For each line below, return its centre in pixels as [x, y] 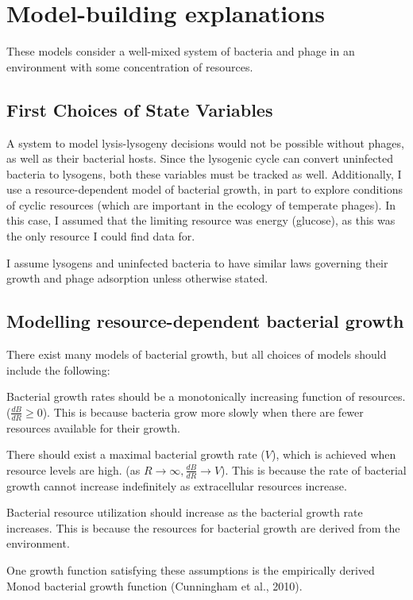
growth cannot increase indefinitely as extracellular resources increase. [177, 485]
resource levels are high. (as [73, 469]
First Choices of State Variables [140, 109]
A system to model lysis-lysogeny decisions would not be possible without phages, [205, 142]
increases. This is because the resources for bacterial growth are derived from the [203, 527]
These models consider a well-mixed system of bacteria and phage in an [181, 51]
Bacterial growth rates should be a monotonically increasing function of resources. [206, 396]
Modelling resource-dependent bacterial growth [205, 321]
